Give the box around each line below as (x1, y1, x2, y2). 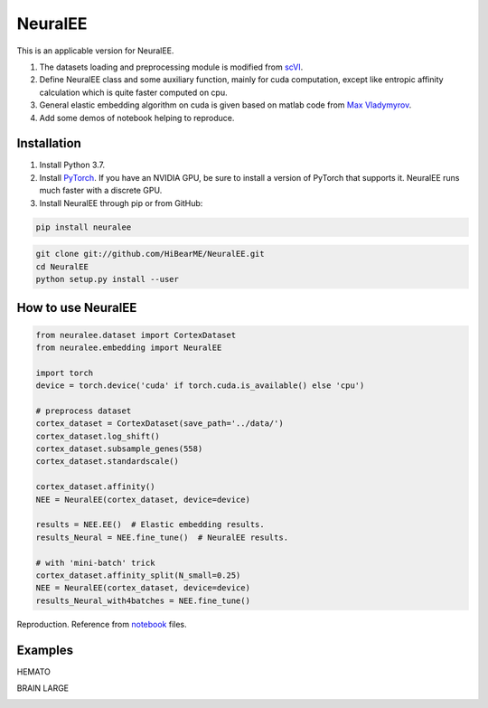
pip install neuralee (35, 222, 132, 232)
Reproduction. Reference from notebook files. (16, 618, 187, 629)
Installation (16, 136, 81, 151)
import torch (35, 367, 94, 378)
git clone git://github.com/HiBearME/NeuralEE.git (35, 249, 266, 260)
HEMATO (16, 666, 52, 677)
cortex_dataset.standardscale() (35, 457, 180, 467)
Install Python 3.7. (39, 159, 106, 171)
